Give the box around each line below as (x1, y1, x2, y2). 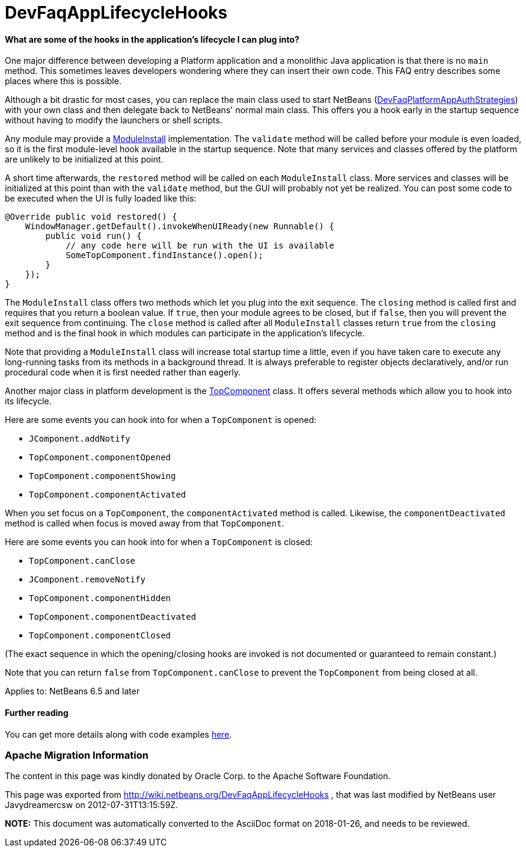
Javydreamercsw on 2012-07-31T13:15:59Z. (5, 800, 179, 810)
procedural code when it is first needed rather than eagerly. (5, 367, 241, 378)
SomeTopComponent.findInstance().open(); (66, 250, 263, 261)
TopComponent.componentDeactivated (29, 612, 197, 622)
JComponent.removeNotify (29, 575, 145, 585)
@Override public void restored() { (5, 212, 177, 222)
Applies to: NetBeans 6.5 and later (5, 686, 140, 697)
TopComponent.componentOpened (29, 452, 171, 463)
